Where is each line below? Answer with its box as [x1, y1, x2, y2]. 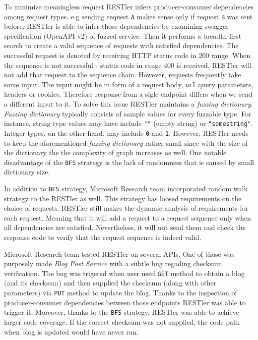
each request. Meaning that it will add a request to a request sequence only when [4, 212, 251, 223]
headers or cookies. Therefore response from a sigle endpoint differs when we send [4, 89, 253, 99]
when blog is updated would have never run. [4, 326, 139, 337]
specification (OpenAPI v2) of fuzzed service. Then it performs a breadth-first [4, 30, 242, 41]
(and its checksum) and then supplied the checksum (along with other [4, 278, 217, 288]
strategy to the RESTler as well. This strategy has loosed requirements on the [4, 193, 242, 203]
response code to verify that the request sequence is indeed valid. [4, 232, 201, 242]
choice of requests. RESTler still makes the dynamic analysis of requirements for [4, 203, 249, 213]
